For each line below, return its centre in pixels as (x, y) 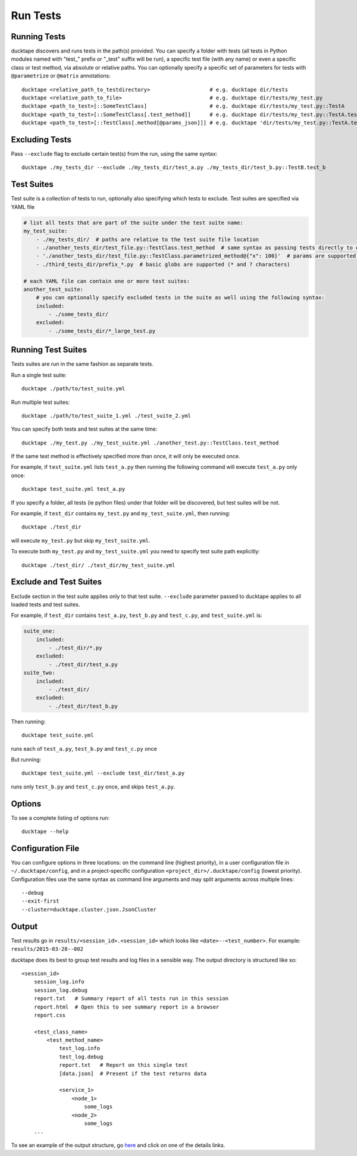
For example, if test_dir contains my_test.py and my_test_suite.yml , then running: (120, 513)
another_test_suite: (53, 289)
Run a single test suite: (39, 375)
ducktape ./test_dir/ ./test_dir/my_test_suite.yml (98, 565)
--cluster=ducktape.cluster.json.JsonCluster (89, 909)
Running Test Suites (49, 350)
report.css (50, 1015)
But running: (26, 759)
